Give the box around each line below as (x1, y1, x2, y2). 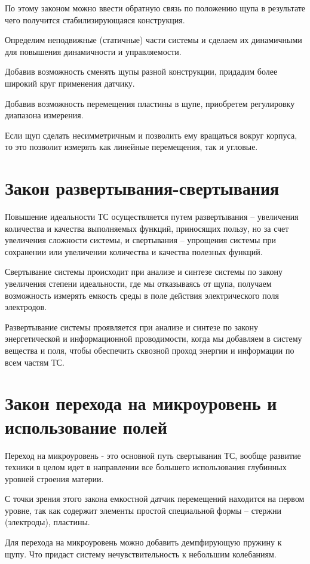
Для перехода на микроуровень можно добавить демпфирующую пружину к (5, 536, 282, 548)
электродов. (5, 301, 47, 313)
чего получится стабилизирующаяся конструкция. (5, 13, 185, 26)
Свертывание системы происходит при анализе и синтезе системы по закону (5, 265, 283, 278)
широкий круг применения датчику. (5, 76, 135, 89)
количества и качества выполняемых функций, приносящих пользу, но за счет (5, 222, 289, 234)
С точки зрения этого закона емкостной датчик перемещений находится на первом (5, 492, 305, 505)
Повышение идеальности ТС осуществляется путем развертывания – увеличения (5, 210, 299, 223)
